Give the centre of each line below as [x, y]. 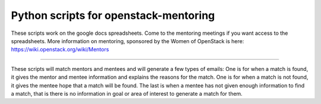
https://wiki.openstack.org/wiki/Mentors [60, 50]
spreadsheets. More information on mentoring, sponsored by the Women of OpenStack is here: [128, 41]
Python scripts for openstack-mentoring [113, 15]
